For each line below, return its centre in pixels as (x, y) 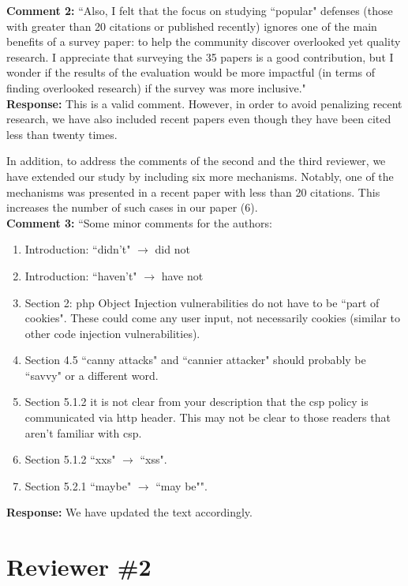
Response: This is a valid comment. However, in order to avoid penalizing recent (204, 103)
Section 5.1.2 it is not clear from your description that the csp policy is (197, 402)
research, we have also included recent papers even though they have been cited (199, 119)
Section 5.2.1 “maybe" (78, 485)
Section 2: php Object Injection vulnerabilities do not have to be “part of (202, 302)
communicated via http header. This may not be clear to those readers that (208, 417)
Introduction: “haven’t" (81, 275)
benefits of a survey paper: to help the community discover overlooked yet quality (204, 41)
